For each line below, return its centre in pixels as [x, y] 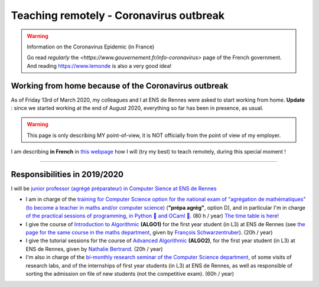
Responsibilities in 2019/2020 [67, 175]
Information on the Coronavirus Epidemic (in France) [91, 47]
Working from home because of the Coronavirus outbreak [120, 86]
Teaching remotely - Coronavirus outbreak [118, 15]
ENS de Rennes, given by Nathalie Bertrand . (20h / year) [94, 249]
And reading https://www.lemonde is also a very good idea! [99, 66]
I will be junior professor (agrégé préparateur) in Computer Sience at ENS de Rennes [114, 188]
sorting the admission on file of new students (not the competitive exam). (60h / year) [130, 274]
